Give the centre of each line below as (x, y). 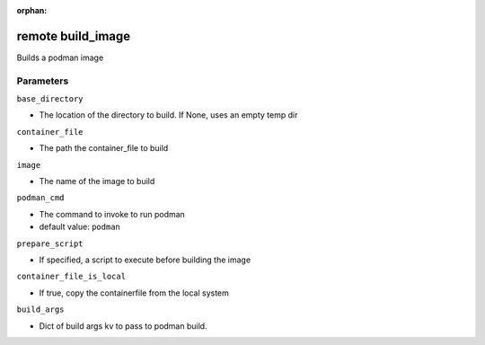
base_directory (50, 99)
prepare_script (50, 243)
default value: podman (79, 227)
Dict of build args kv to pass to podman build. (123, 326)
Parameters (43, 81)
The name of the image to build (97, 181)
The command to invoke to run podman (112, 214)
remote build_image (74, 36)
